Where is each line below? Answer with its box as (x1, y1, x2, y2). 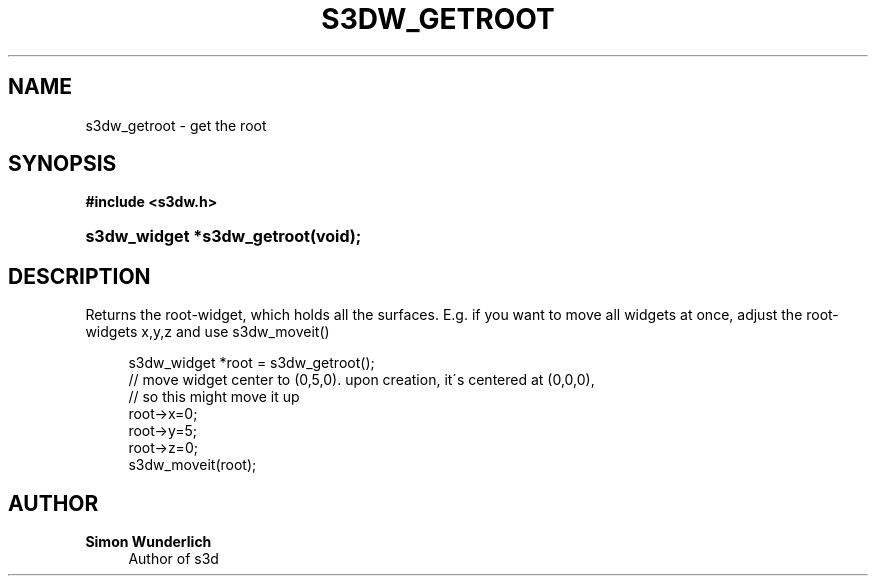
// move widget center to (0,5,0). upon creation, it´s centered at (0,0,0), (128, 371, 595, 389)
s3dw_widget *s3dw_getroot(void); (85, 226, 362, 247)
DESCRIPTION (8, 263, 151, 289)
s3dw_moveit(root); (128, 456, 257, 474)
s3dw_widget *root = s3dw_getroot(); (128, 354, 375, 372)
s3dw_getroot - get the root (85, 116, 267, 134)
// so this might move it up (128, 388, 300, 406)
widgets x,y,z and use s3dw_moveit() (85, 323, 330, 341)
